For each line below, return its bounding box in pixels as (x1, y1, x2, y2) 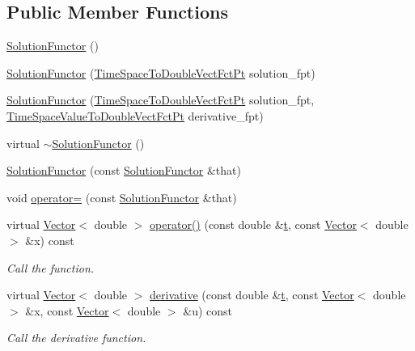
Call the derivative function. (6, 329, 146, 346)
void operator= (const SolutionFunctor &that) (6, 188, 237, 205)
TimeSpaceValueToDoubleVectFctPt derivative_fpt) (6, 107, 264, 124)
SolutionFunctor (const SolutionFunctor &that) (6, 162, 241, 179)
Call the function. (6, 259, 95, 276)
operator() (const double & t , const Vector (150, 216, 357, 233)
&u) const (183, 302, 233, 319)
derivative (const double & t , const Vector (150, 286, 354, 303)
